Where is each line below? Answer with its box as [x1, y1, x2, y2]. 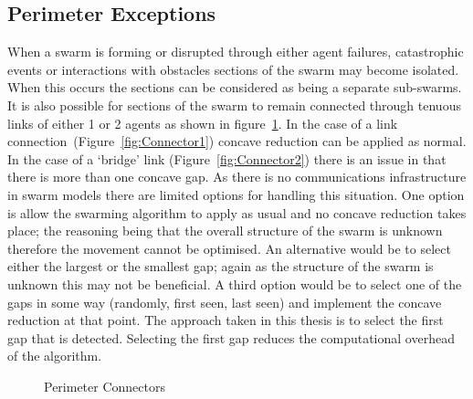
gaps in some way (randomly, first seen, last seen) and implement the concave [7, 292, 442, 311]
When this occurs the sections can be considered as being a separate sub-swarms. [7, 78, 462, 97]
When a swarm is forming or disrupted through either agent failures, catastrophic [7, 42, 464, 61]
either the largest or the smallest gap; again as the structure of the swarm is [7, 257, 434, 276]
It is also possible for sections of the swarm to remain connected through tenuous [7, 95, 461, 114]
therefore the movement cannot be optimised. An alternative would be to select [7, 238, 451, 257]
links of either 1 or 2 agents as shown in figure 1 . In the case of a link [7, 113, 398, 132]
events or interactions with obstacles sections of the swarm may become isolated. [7, 59, 459, 79]
